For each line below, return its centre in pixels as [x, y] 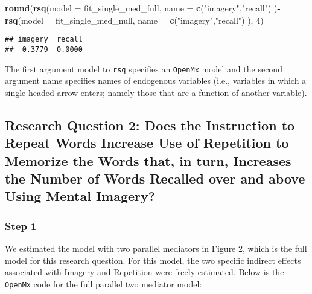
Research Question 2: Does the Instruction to [150, 125]
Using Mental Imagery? [80, 196]
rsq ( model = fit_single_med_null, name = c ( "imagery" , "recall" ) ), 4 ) [134, 20]
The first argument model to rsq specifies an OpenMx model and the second [144, 69]
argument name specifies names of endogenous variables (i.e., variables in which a [156, 81]
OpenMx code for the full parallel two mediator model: [103, 283]
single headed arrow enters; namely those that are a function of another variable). [156, 92]
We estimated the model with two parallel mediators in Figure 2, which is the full [156, 248]
